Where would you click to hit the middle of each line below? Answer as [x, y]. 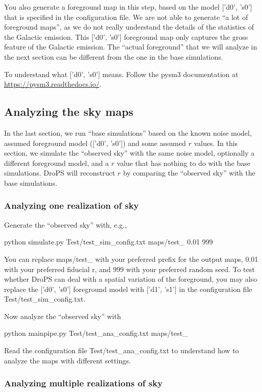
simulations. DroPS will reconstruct [60, 173]
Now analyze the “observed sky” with [63, 316]
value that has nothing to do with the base [184, 163]
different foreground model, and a [57, 163]
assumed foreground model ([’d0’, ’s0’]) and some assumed [95, 143]
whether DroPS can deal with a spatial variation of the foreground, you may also [131, 279]
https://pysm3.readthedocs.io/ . [53, 84]
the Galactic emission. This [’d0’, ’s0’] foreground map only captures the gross [126, 36]
